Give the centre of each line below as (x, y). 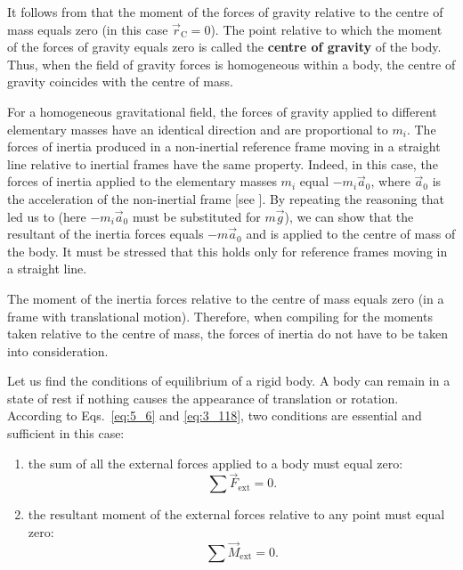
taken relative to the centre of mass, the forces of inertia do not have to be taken (227, 334)
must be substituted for (196, 216)
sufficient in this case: (66, 433)
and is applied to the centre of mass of (351, 234)
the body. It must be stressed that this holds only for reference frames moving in (227, 251)
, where (390, 181)
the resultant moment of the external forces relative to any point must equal (236, 514)
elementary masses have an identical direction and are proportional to (198, 129)
